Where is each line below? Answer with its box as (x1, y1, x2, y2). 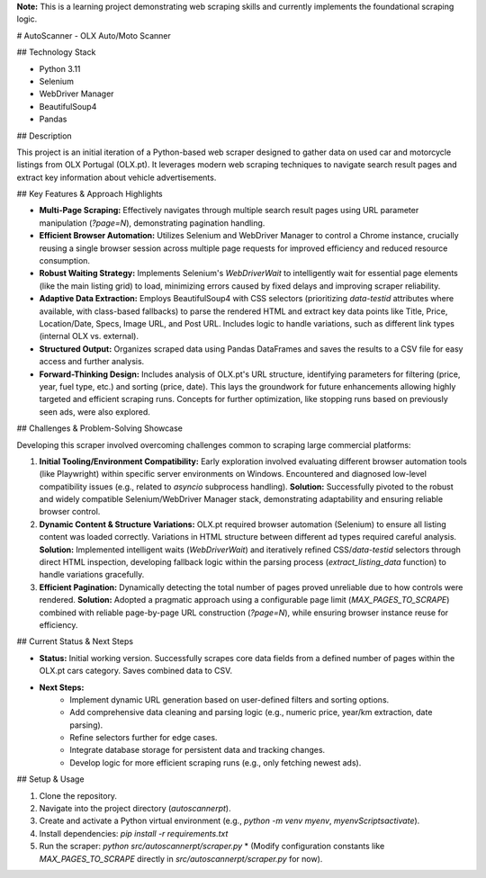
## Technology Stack (16, 47, 96, 58)
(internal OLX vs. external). (39, 331, 139, 342)
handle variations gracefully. (39, 569, 145, 580)
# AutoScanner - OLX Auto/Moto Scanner (16, 30, 171, 40)
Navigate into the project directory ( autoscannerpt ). (39, 803, 231, 814)
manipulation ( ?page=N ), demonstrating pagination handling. (39, 217, 265, 228)
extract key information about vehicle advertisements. (16, 172, 217, 183)
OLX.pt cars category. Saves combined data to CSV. (39, 666, 233, 676)
